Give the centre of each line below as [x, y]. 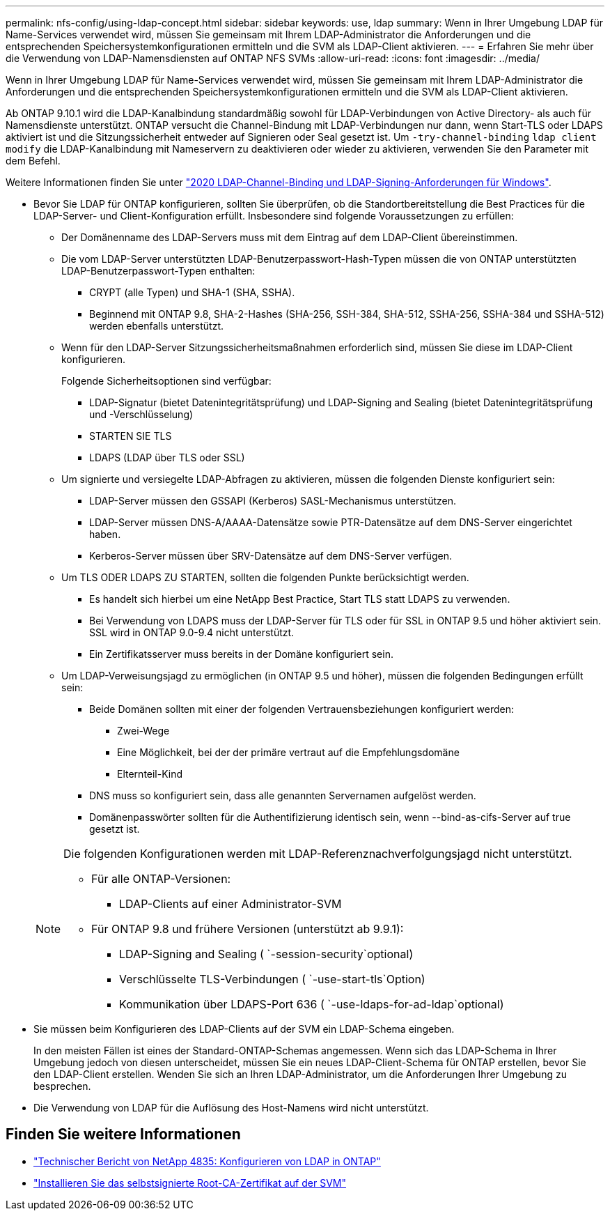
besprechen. [62, 1086]
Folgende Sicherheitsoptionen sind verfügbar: [166, 381]
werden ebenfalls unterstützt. [157, 326]
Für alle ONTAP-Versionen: [161, 879]
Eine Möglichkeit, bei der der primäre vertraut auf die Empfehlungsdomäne [288, 752]
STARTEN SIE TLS [131, 436]
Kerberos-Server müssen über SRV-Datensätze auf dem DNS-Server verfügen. [271, 556]
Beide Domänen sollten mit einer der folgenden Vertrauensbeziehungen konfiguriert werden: [302, 709]
